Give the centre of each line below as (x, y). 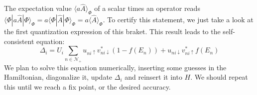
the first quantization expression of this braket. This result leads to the (112, 31)
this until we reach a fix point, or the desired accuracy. (87, 86)
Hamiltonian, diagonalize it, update (58, 77)
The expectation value (38, 8)
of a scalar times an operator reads (147, 8)
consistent (19, 41)
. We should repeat (219, 77)
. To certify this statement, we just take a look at (178, 20)
